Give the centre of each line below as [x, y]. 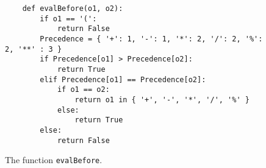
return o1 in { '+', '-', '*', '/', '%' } [162, 100]
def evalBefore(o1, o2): [73, 9]
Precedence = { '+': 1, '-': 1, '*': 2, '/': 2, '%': [151, 39]
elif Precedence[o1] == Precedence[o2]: [123, 79]
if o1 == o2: [83, 90]
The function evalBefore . [54, 160]
